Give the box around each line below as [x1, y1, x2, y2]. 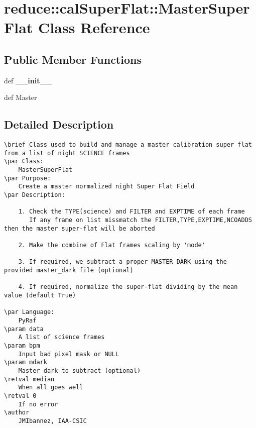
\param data [4, 325, 44, 333]
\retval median [4, 375, 55, 383]
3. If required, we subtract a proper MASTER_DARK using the [18, 258, 227, 266]
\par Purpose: [4, 174, 51, 182]
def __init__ [4, 75, 52, 85]
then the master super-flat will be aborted [4, 225, 155, 232]
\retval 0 [4, 392, 37, 399]
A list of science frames [18, 334, 105, 341]
